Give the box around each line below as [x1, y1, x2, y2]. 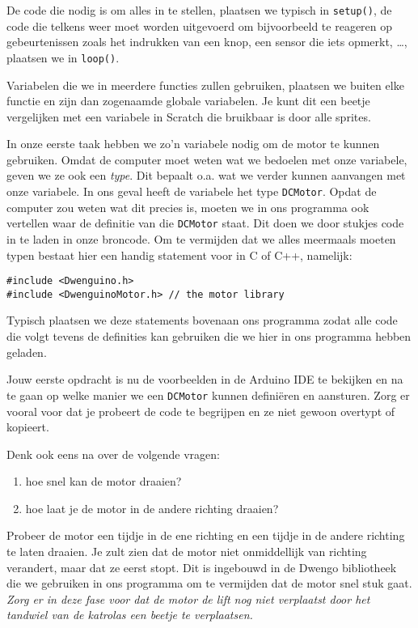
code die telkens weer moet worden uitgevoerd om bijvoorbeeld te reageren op [6, 17, 393, 34]
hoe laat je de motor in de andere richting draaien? [25, 499, 279, 516]
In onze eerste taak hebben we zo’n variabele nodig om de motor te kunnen [6, 135, 380, 152]
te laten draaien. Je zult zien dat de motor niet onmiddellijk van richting [6, 543, 367, 560]
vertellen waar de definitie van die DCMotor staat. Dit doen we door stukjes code [6, 214, 404, 231]
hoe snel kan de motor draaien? [25, 473, 182, 490]
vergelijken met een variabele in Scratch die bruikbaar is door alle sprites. [6, 108, 371, 125]
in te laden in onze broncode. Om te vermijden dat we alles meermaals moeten [6, 230, 396, 247]
